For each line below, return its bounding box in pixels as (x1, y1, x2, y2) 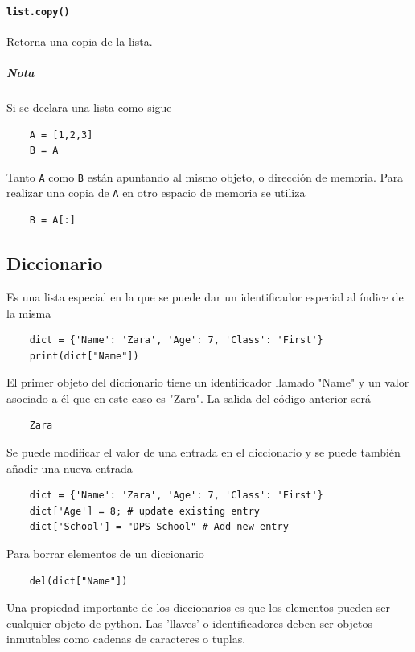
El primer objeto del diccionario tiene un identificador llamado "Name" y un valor (6, 374, 409, 391)
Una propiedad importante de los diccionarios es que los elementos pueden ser (6, 599, 390, 616)
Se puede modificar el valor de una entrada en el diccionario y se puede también (6, 444, 401, 461)
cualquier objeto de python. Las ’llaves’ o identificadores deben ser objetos (6, 614, 372, 631)
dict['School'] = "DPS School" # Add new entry (29, 521, 289, 533)
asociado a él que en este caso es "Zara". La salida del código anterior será (6, 389, 371, 406)
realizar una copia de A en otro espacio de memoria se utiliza (6, 184, 306, 201)
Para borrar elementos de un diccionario (6, 545, 204, 562)
